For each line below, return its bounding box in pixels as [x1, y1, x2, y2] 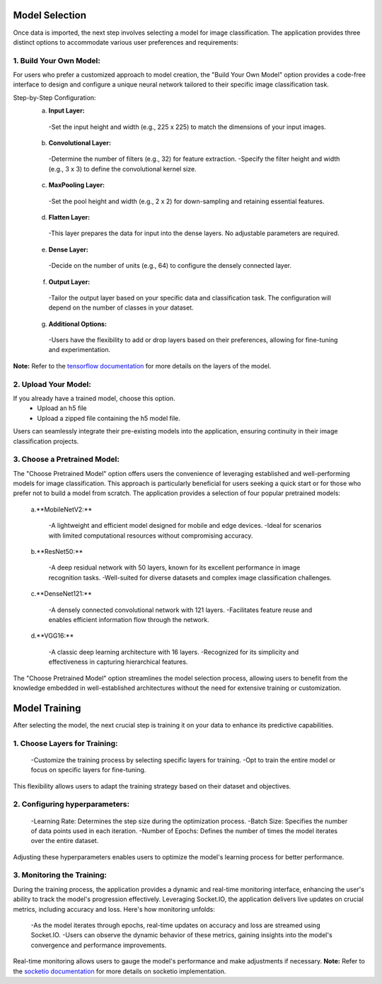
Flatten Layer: [48, 213, 91, 221]
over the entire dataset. [30, 837, 99, 845]
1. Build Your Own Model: [13, 55, 100, 65]
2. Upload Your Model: [13, 379, 91, 389]
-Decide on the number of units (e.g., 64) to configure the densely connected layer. [48, 261, 292, 270]
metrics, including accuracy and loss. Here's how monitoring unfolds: [13, 905, 215, 913]
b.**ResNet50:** [30, 548, 83, 556]
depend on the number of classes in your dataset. [48, 303, 194, 312]
